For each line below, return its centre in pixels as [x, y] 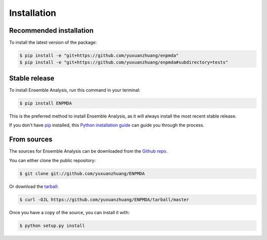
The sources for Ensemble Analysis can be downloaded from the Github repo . [88, 151]
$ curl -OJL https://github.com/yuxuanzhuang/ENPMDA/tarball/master [104, 199]
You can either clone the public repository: [52, 160]
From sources [31, 140]
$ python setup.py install [52, 225]
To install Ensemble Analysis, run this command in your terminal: [75, 90]
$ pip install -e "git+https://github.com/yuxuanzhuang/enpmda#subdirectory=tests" [124, 62]
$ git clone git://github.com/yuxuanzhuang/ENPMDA [82, 173]
